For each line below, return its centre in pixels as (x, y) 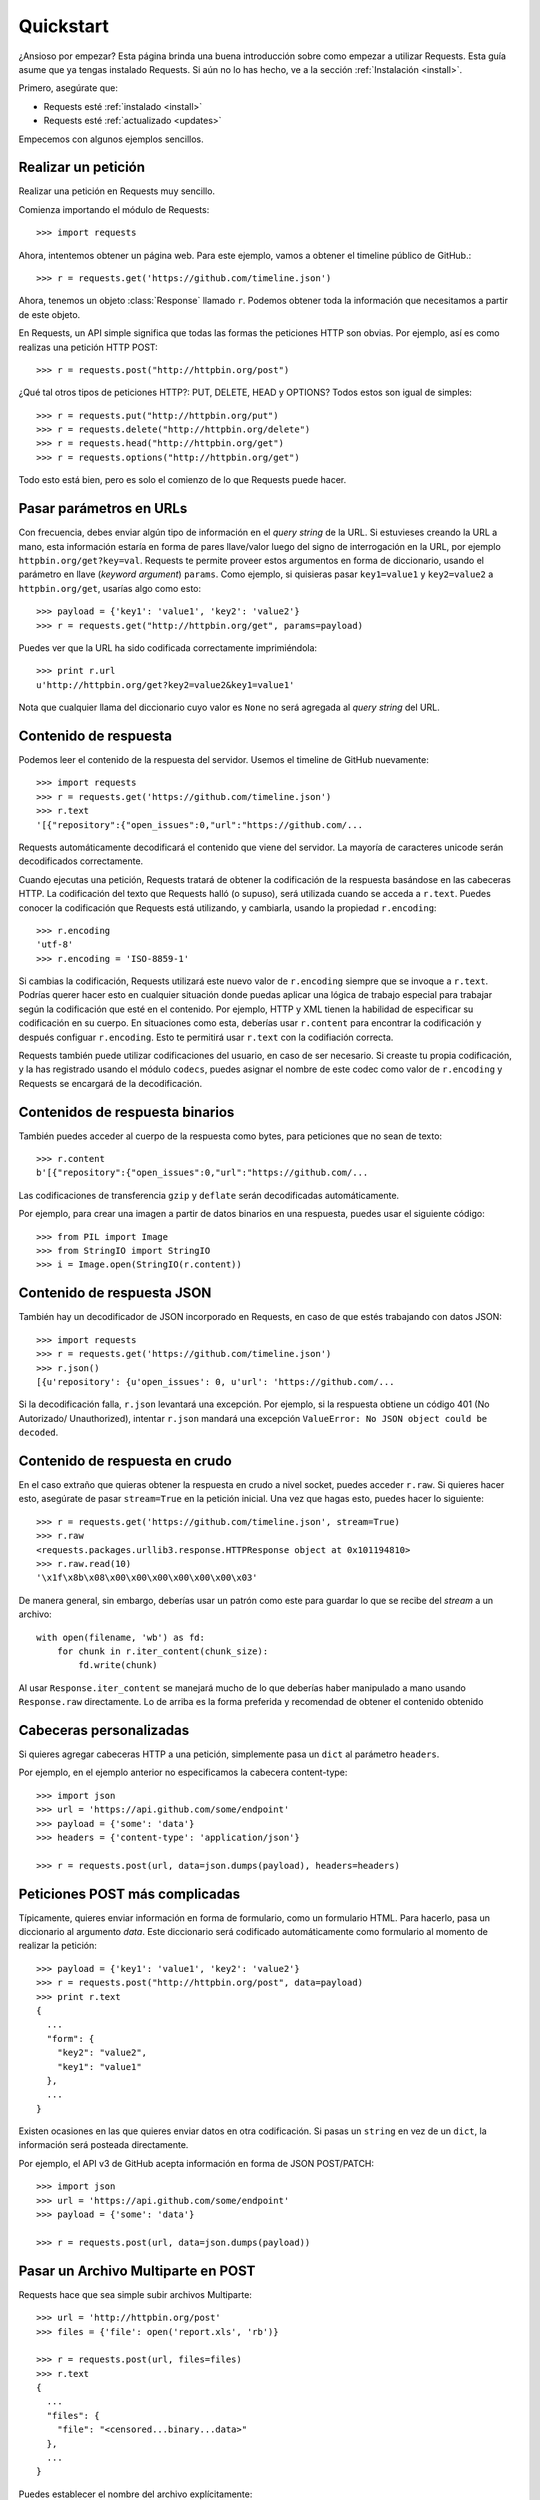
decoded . (38, 1432)
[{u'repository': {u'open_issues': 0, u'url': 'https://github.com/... (215, 1381)
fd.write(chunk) (118, 1665)
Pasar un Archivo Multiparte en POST (137, 2270)
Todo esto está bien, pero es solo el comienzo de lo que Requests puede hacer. (182, 480)
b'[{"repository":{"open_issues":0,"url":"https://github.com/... (202, 1173)
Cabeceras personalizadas (104, 1730)
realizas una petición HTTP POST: (88, 347)
